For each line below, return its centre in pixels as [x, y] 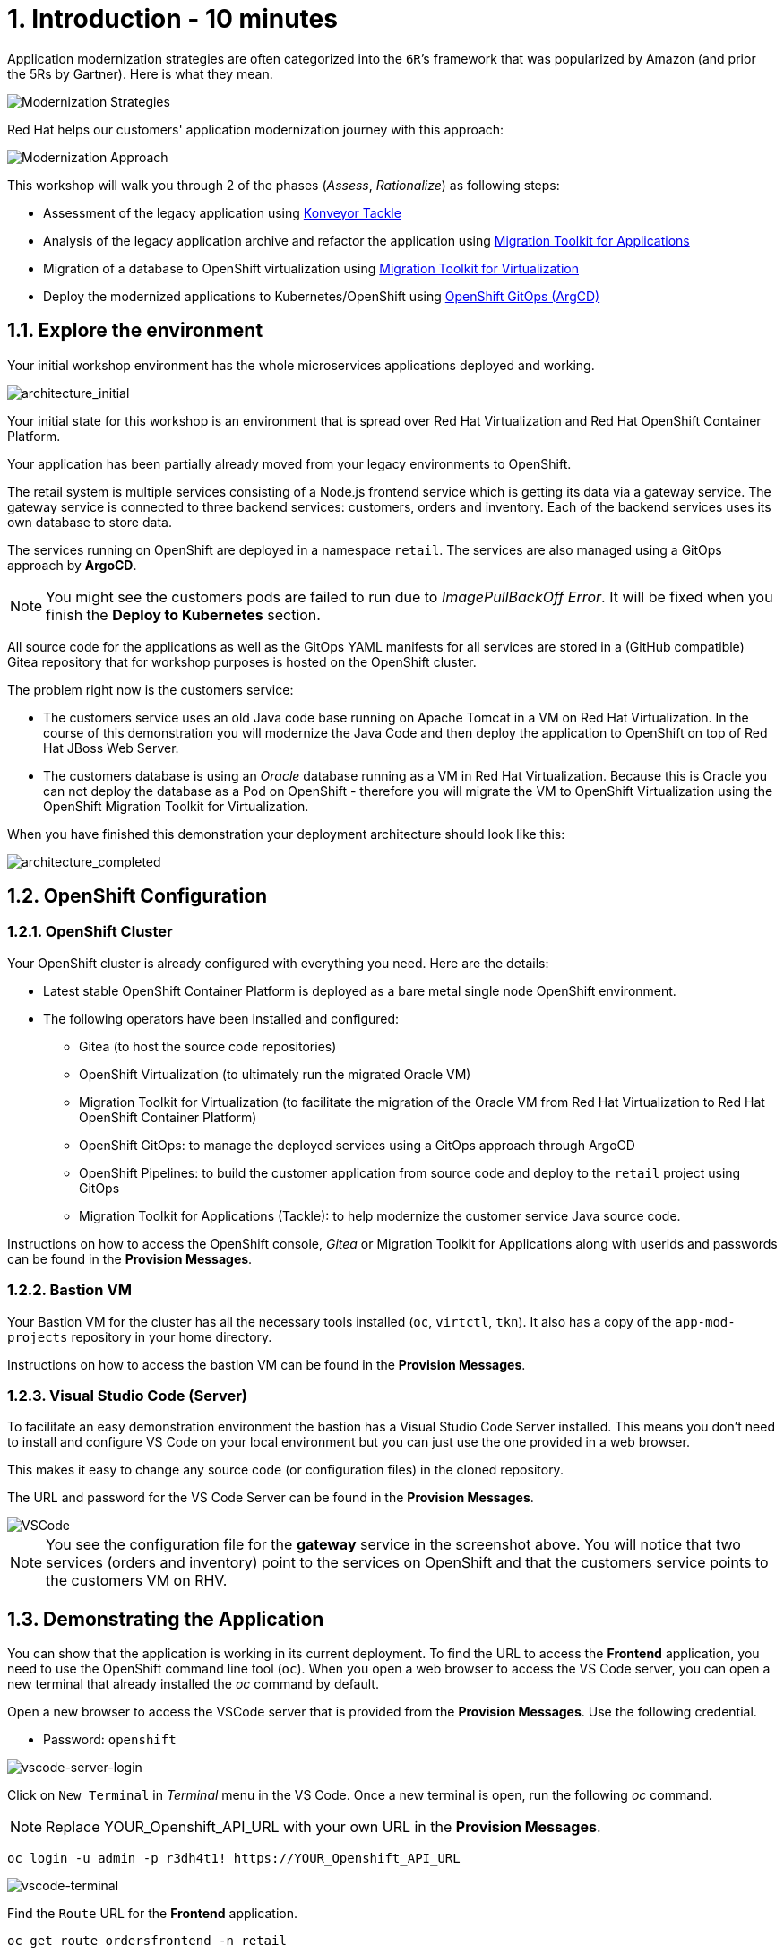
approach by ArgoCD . [72, 565]
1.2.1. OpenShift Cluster [90, 932]
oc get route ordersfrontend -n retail [147, 1941]
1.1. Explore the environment [135, 331]
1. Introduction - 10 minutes [172, 19]
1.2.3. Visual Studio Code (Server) [127, 1395]
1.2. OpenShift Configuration [138, 896]
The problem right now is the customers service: [151, 689]
